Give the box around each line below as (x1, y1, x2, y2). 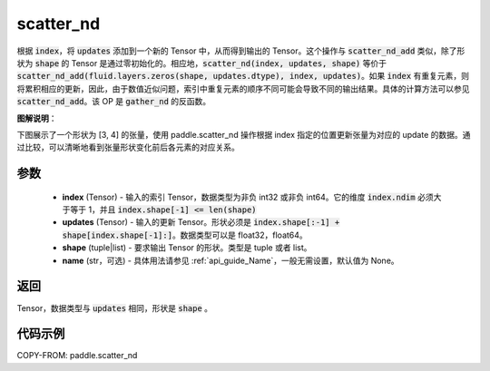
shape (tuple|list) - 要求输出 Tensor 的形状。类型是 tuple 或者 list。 (62, 242, 312, 253)
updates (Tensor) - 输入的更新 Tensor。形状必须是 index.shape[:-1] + (62, 217, 340, 228)
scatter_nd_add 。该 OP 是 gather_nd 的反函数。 (16, 96, 211, 107)
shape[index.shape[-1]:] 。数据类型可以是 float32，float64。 (62, 229, 308, 240)
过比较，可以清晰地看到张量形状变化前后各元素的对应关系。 (16, 142, 240, 153)
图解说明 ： (16, 112, 57, 123)
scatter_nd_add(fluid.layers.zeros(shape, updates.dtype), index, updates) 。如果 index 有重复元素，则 (16, 71, 469, 82)
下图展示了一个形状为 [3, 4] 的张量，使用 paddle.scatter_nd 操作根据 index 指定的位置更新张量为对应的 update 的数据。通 (16, 129, 471, 140)
